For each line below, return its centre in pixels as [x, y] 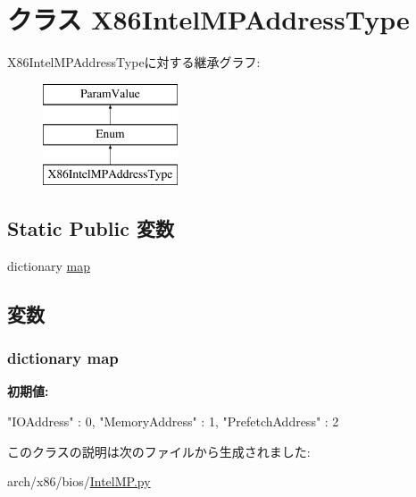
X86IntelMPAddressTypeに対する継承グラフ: [134, 62]
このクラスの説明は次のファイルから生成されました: [159, 451]
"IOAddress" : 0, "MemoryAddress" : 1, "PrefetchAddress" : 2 [173, 421]
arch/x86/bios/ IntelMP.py [79, 481]
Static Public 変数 [91, 228]
